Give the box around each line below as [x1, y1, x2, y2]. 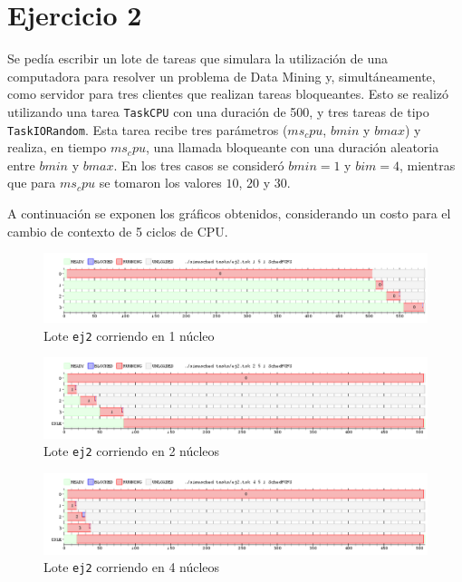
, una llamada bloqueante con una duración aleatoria [145, 138, 439, 157]
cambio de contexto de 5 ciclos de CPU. [7, 221, 228, 240]
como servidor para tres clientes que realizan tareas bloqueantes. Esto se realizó [7, 84, 449, 103]
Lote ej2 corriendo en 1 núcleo [43, 325, 215, 344]
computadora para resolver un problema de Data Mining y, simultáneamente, [7, 66, 436, 85]
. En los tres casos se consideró [113, 155, 284, 174]
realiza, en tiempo [7, 138, 107, 157]
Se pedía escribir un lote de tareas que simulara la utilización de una [7, 49, 388, 68]
